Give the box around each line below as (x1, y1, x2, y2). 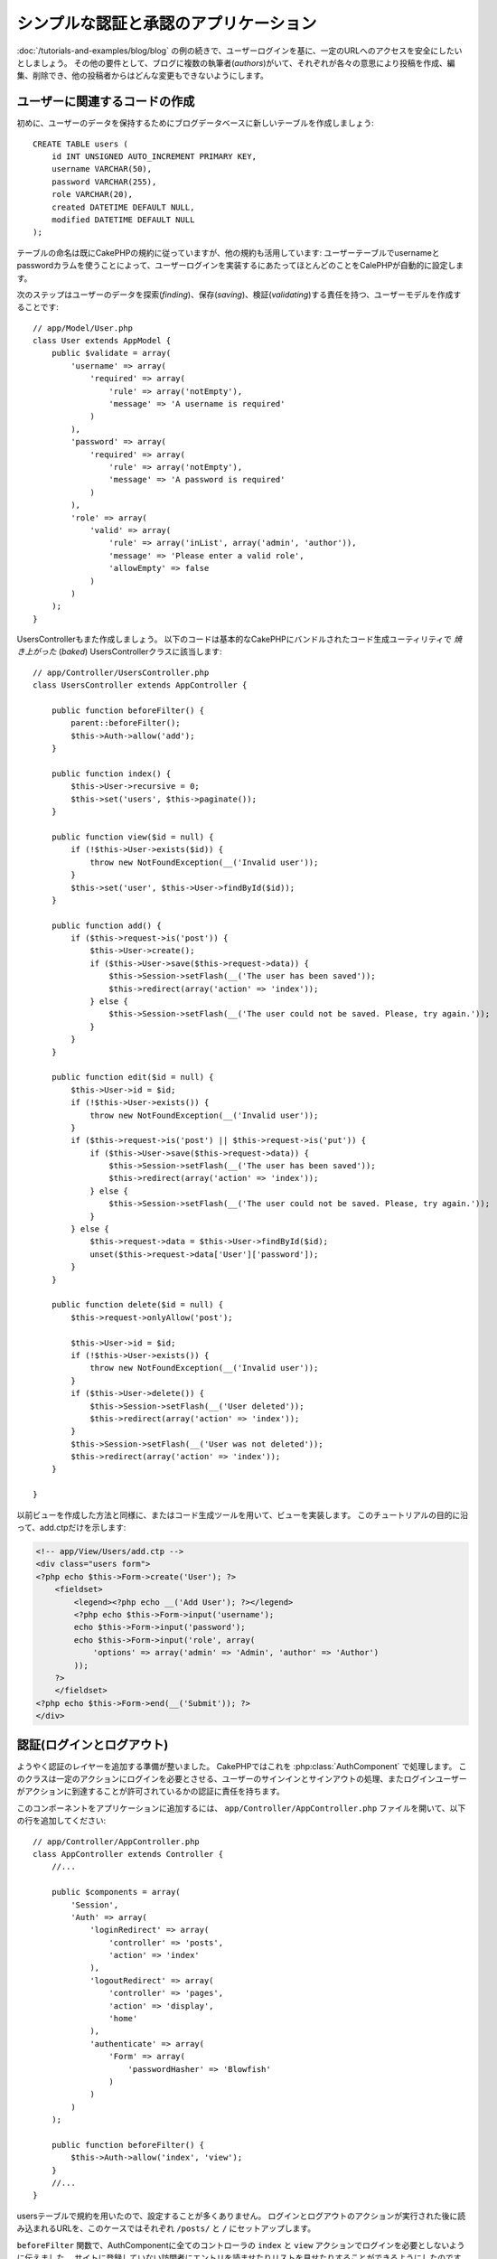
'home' (108, 2013, 138, 2024)
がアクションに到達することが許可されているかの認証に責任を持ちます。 (16, 1786, 285, 1797)
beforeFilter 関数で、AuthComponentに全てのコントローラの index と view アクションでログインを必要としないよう (16, 2239, 465, 2250)
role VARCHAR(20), (51, 190, 134, 200)
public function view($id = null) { (51, 831, 214, 842)
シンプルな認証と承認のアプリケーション (16, 14, 317, 33)
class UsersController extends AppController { (33, 680, 248, 690)
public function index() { (51, 768, 172, 779)
